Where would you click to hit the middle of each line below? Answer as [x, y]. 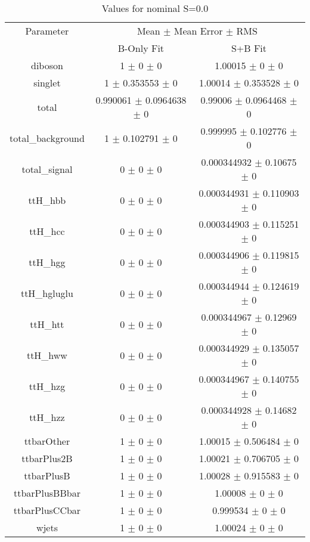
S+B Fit [249, 48]
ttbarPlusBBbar [47, 493]
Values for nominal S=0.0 [155, 8]
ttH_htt [47, 324]
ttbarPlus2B [47, 458]
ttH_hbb [47, 200]
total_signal [47, 169]
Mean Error [198, 31]
